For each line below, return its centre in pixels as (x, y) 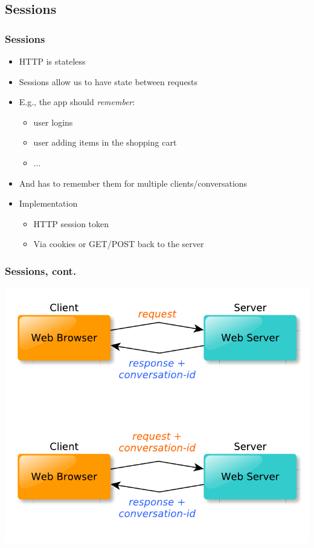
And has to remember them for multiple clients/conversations (133, 183)
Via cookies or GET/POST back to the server (119, 244)
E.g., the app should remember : (77, 102)
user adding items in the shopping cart (105, 142)
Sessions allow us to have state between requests (108, 81)
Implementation (48, 203)
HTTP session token (71, 223)
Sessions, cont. (41, 270)
